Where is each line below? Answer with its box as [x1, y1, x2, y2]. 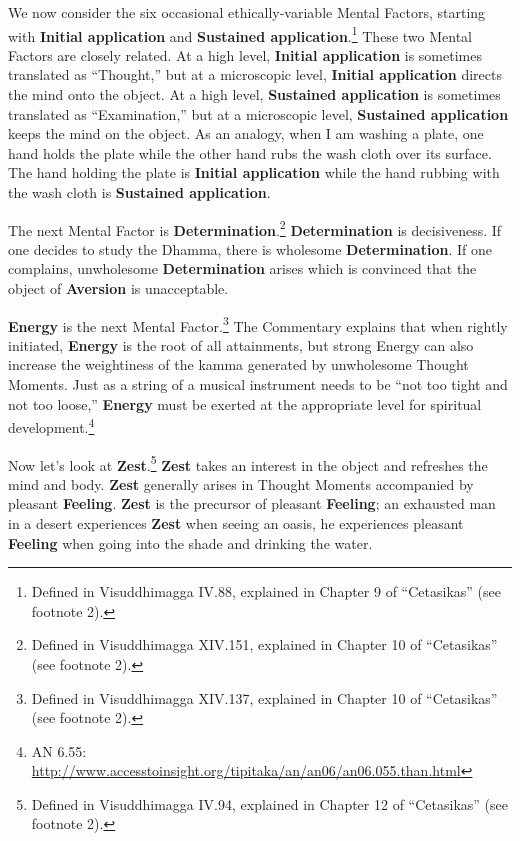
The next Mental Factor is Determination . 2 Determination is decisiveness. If [8, 216, 502, 240]
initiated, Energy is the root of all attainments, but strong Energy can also [8, 334, 474, 355]
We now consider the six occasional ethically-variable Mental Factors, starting [8, 2, 486, 22]
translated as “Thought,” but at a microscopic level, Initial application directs [8, 64, 502, 85]
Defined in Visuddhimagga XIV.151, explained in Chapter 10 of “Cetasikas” [31, 634, 498, 655]
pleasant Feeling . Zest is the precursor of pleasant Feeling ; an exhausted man [8, 493, 496, 514]
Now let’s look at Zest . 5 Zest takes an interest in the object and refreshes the [8, 451, 488, 475]
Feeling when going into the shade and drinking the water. [8, 532, 373, 553]
